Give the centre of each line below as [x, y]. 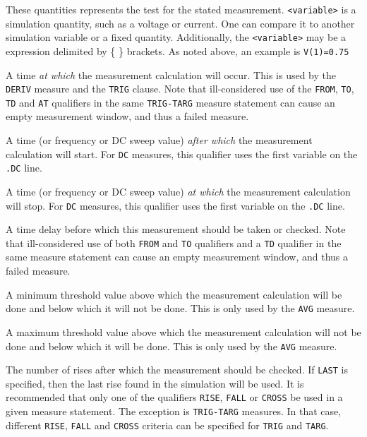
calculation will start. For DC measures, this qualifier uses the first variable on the [182, 154]
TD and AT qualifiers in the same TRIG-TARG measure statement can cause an [170, 102]
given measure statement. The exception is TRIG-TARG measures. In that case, [174, 411]
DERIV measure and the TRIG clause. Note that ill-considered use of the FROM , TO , [180, 89]
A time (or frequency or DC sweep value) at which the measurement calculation [178, 191]
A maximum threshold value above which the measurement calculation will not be [183, 331]
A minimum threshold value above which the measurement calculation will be [174, 294]
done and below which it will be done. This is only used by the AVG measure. [172, 346]
